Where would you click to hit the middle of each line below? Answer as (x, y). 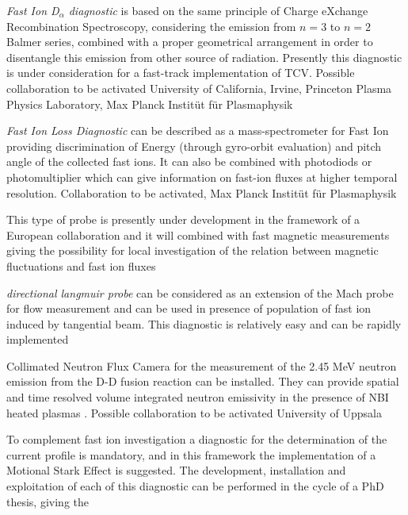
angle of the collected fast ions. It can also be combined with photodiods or (189, 161)
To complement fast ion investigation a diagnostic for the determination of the (197, 439)
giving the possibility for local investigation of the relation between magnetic (193, 250)
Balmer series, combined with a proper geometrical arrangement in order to (190, 42)
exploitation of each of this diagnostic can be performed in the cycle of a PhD (195, 486)
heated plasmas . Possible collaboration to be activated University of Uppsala (194, 412)
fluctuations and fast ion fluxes (81, 265)
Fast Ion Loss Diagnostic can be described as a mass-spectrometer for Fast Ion (198, 131)
